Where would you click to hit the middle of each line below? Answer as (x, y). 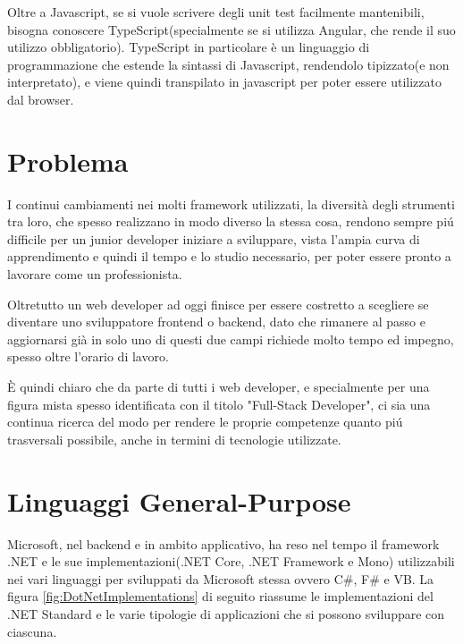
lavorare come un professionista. (95, 274)
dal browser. (41, 99)
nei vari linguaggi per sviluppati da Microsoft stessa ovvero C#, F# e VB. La (221, 578)
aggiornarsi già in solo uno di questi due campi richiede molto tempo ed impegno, (231, 339)
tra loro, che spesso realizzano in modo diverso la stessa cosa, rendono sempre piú (231, 221)
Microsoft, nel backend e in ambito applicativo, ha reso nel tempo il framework (223, 543)
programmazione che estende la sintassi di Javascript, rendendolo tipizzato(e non (228, 64)
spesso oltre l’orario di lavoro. (88, 356)
